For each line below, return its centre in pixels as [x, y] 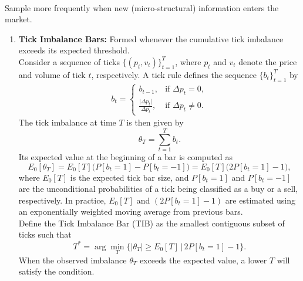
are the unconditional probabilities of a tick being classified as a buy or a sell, [158, 189]
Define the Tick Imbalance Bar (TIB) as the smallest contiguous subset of [151, 223]
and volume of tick [52, 74]
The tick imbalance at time [67, 122]
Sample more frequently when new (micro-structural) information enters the [142, 7]
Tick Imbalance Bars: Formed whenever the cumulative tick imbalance [151, 38]
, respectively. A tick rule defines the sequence [174, 74]
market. [18, 19]
